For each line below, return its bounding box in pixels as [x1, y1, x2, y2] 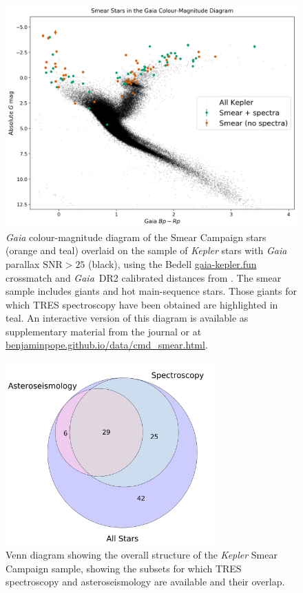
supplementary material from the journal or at [6, 324, 202, 338]
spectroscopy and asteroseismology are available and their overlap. [6, 574, 285, 589]
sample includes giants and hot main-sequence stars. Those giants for [6, 284, 297, 298]
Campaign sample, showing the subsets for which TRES [6, 561, 242, 575]
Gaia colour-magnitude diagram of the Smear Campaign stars [6, 229, 267, 244]
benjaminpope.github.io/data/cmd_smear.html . [6, 337, 208, 352]
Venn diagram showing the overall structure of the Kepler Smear [6, 548, 278, 562]
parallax [6, 256, 40, 271]
